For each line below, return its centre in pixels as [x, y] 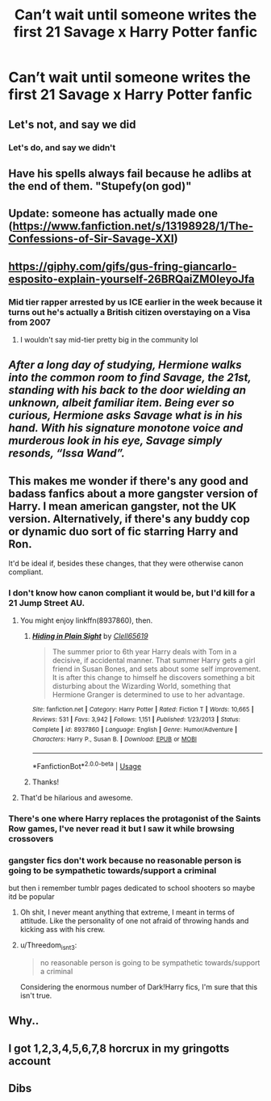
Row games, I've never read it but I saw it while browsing [122, 828]
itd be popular [31, 896]
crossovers [31, 838]
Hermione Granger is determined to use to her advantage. [148, 695]
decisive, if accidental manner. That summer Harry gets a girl [154, 661]
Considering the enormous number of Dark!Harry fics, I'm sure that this [139, 986]
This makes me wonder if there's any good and [128, 481]
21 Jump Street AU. [47, 603]
